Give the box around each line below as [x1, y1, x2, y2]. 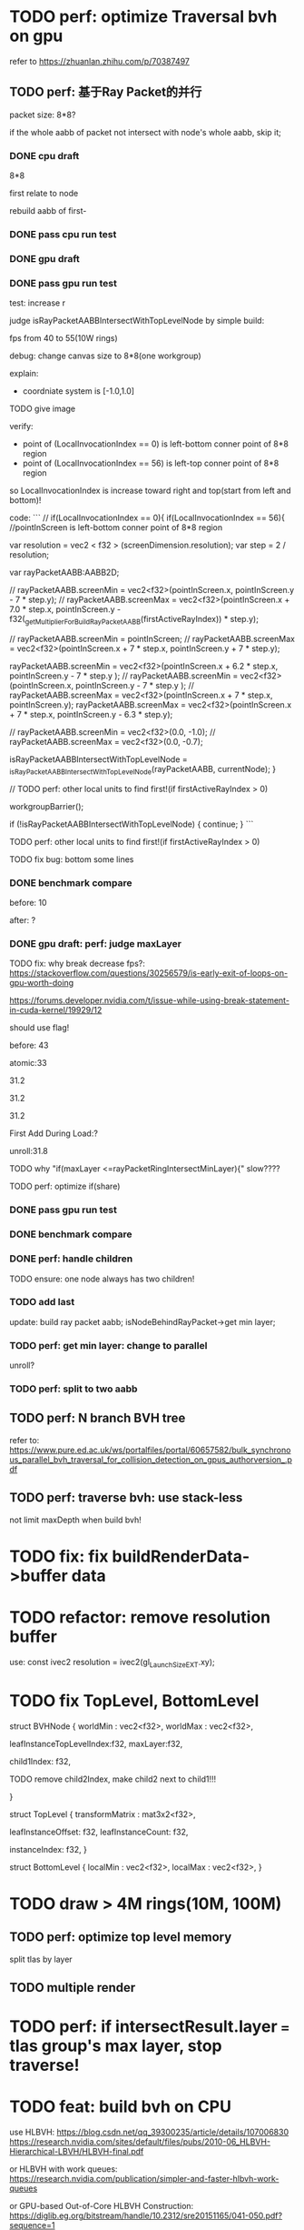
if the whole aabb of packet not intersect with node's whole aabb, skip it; [9, 126, 281, 137]
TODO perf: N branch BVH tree [9, 1411, 186, 1426]
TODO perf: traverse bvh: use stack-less [9, 1490, 243, 1506]
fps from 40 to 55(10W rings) [9, 333, 118, 344]
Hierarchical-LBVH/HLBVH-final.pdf [9, 2146, 144, 2157]
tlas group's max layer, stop [9, 2035, 222, 2056]
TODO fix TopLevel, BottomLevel [9, 1690, 260, 1711]
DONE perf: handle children [9, 1252, 133, 1265]
